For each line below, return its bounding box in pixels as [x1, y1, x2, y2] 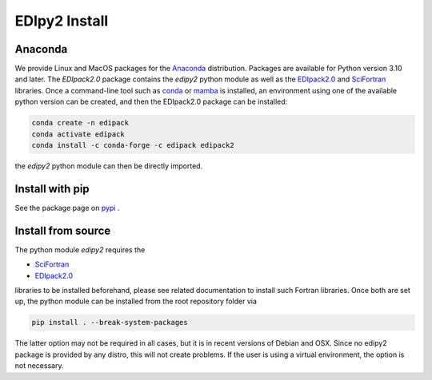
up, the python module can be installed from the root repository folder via [14, 296, 258, 307]
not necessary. [14, 361, 64, 370]
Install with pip [14, 182, 90, 196]
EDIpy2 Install [14, 12, 109, 30]
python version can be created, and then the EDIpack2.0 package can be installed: [14, 97, 288, 107]
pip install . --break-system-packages [31, 318, 188, 327]
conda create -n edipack [31, 118, 130, 128]
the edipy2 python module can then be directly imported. [14, 160, 203, 171]
